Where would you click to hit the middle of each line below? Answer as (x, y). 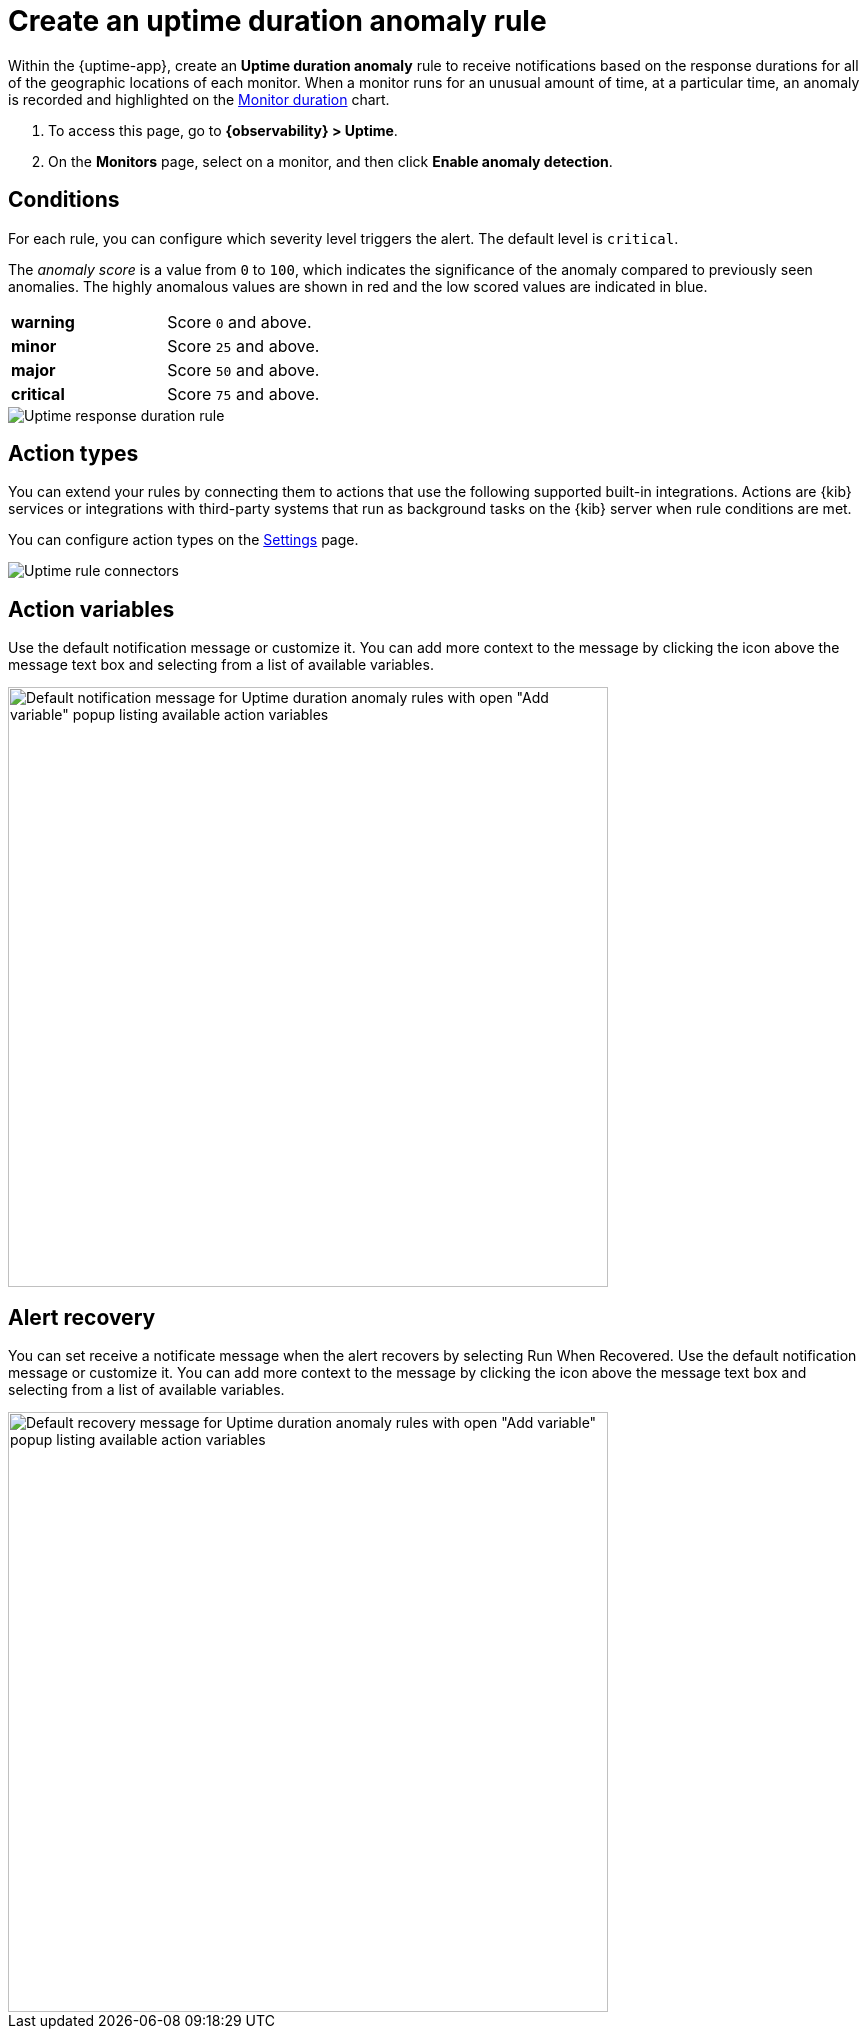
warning (43, 321)
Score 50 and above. (243, 369)
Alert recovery (82, 1317)
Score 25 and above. (243, 345)
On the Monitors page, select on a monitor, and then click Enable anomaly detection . (330, 161)
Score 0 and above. (239, 321)
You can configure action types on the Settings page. (183, 540)
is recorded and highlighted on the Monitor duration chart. (199, 99)
